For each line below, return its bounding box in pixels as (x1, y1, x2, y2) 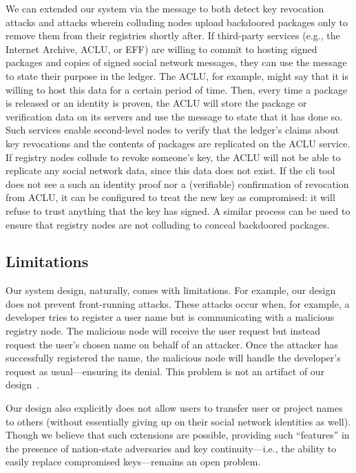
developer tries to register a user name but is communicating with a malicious (6, 310, 335, 324)
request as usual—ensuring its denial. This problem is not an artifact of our (6, 364, 325, 378)
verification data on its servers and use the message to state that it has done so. (6, 109, 343, 123)
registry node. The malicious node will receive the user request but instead (6, 324, 321, 338)
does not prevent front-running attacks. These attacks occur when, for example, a (6, 296, 350, 311)
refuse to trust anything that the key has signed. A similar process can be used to (6, 203, 350, 218)
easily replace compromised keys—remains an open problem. (6, 454, 261, 469)
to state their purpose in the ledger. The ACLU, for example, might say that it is (6, 68, 349, 83)
